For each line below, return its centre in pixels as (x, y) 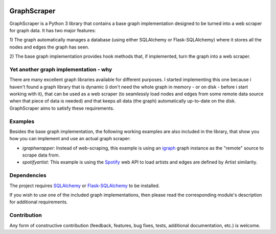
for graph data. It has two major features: (53, 30)
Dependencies (28, 175)
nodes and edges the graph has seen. (49, 47)
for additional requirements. (39, 202)
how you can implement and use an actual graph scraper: (70, 139)
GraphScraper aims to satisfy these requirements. (62, 108)
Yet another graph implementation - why (61, 69)
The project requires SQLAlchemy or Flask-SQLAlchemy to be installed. (85, 186)
